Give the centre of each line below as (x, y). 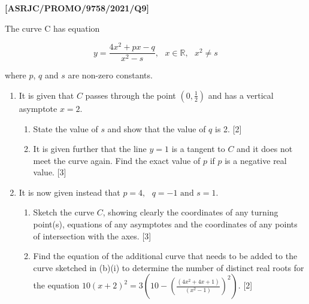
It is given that (46, 95)
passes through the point (131, 95)
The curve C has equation (52, 28)
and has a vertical (241, 95)
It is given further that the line (90, 149)
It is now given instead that (69, 192)
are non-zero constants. (110, 75)
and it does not (265, 149)
